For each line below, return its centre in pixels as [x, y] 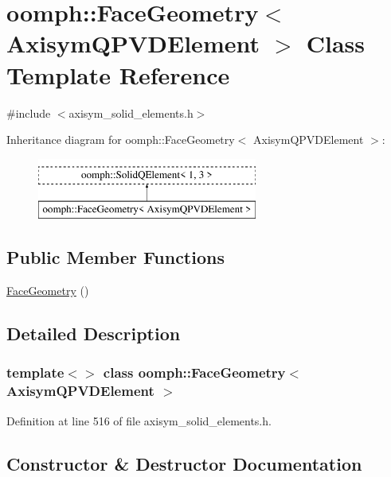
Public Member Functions [115, 257]
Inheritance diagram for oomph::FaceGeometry [121, 140]
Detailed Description [94, 334]
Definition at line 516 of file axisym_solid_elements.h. [139, 420]
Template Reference [118, 74]
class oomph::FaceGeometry [194, 372]
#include [29, 112]
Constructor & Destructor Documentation [184, 463]
